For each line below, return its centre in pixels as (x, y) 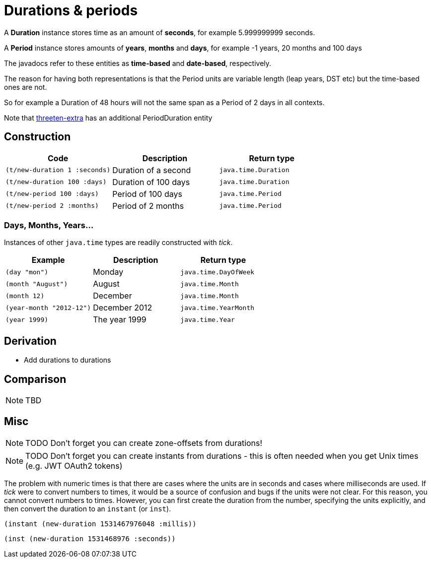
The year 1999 (120, 320)
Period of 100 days (147, 194)
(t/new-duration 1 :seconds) (58, 170)
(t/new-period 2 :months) (52, 206)
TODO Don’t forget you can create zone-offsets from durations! (144, 443)
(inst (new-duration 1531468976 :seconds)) (90, 538)
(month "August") (37, 284)
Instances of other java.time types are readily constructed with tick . (118, 243)
